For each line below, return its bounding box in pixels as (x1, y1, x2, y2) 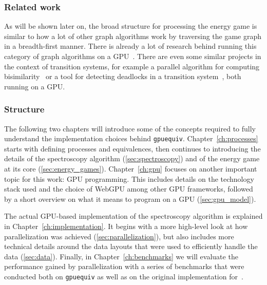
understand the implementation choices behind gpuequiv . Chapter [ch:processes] (4, 133, 258, 144)
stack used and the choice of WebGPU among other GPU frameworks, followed (4, 183, 253, 194)
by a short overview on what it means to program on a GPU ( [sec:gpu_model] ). (4, 193, 256, 204)
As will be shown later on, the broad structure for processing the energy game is (4, 21, 257, 31)
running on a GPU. (4, 81, 65, 91)
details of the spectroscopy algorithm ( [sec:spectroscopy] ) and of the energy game (4, 153, 260, 164)
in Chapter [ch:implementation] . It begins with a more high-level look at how (4, 221, 248, 231)
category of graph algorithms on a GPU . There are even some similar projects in (4, 51, 261, 61)
